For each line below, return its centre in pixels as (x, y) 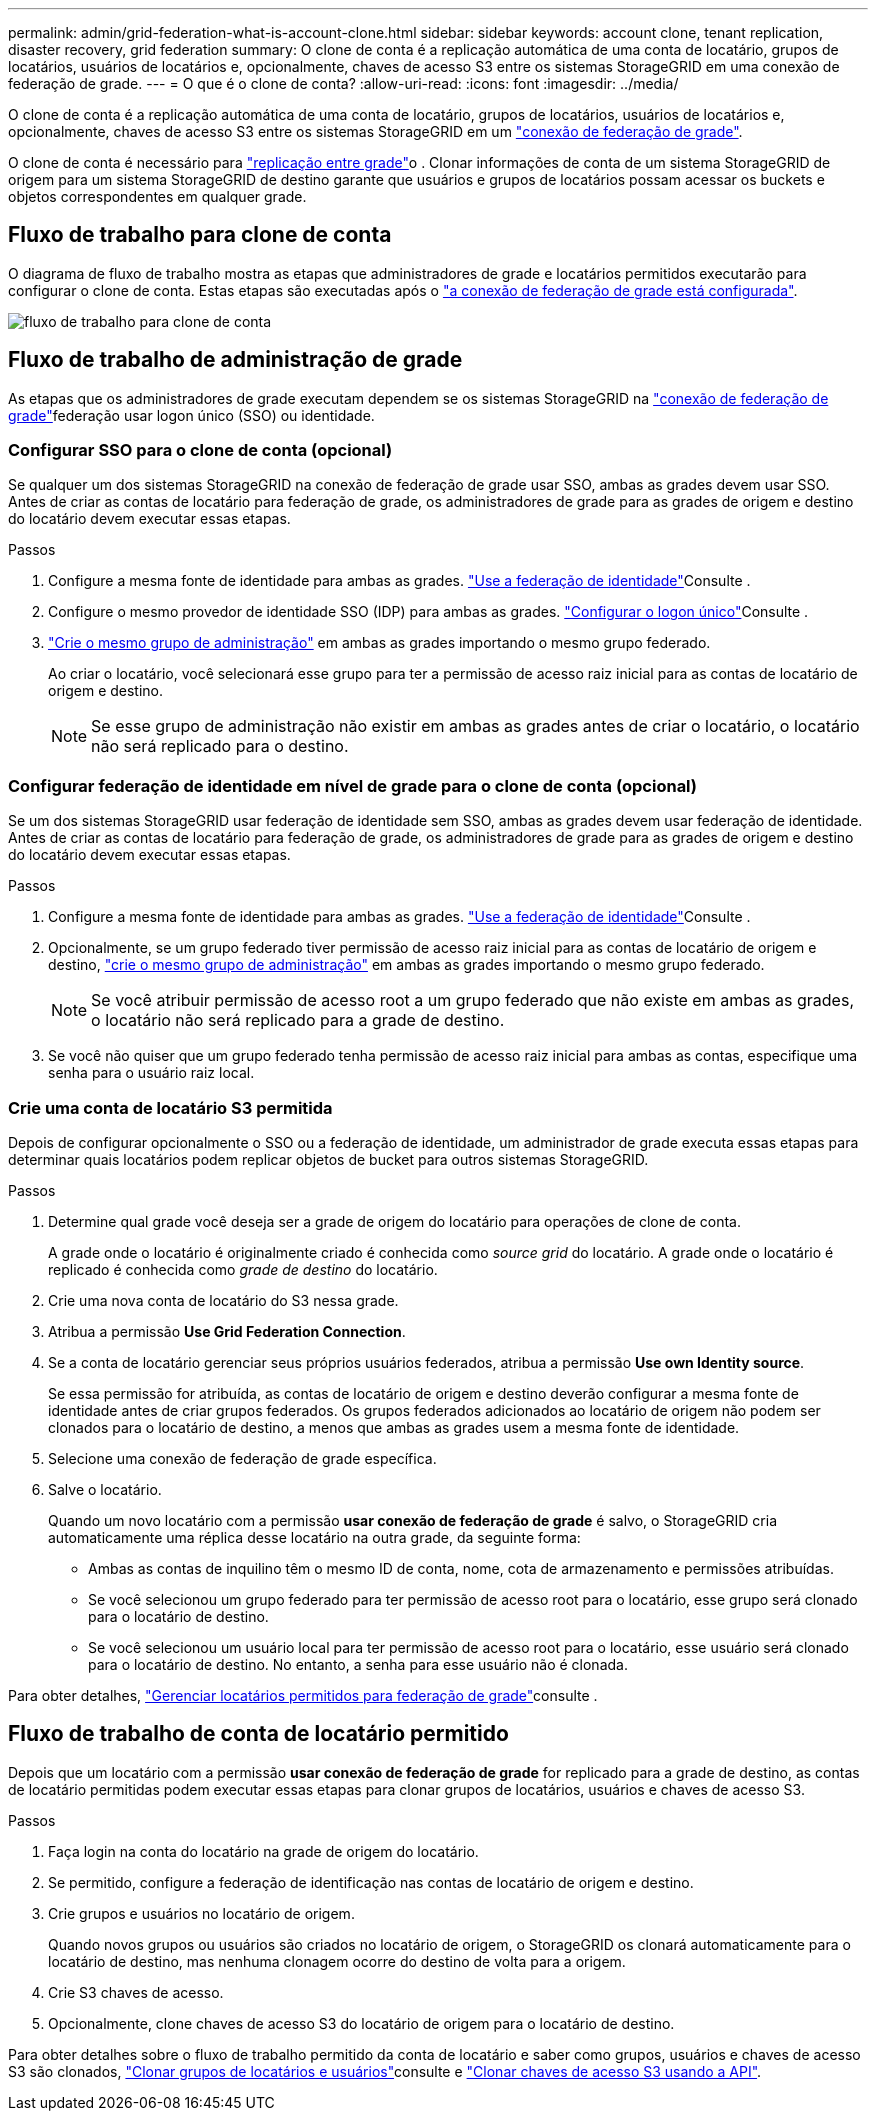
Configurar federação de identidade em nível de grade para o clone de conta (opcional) (353, 785)
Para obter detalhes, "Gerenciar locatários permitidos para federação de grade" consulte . (303, 1695)
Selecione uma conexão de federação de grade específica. (242, 1458)
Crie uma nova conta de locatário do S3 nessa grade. (223, 1300)
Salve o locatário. (105, 1489)
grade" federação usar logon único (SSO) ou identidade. (191, 415)
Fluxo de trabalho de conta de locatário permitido (258, 1734)
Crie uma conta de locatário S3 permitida (170, 1107)
